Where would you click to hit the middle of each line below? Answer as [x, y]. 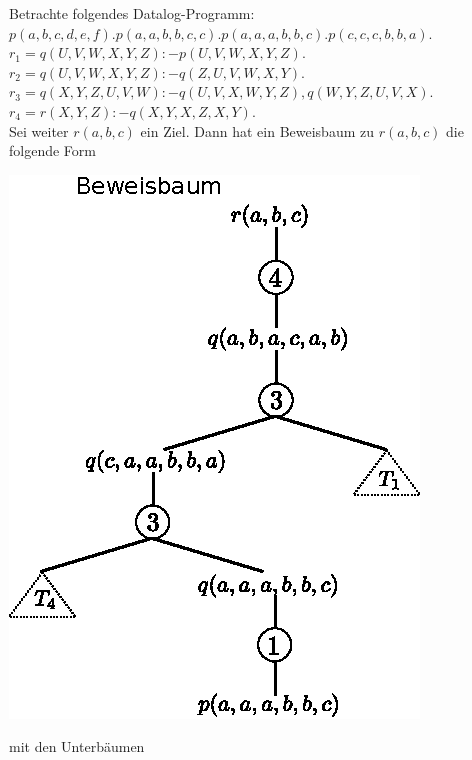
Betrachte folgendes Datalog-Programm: [132, 13]
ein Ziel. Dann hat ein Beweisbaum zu [257, 130]
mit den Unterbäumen [77, 746]
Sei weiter [39, 130]
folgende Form [52, 150]
